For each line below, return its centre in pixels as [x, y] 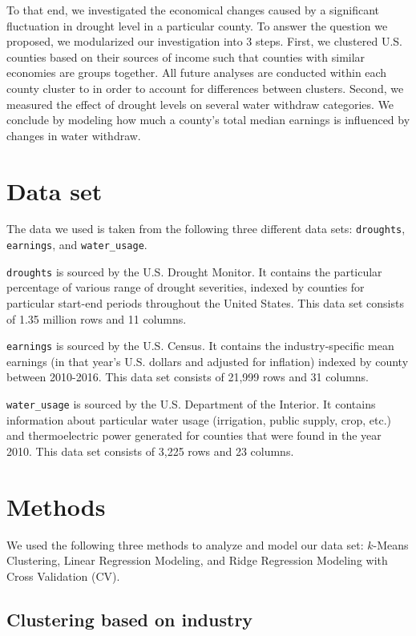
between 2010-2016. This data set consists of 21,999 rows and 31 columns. [188, 377]
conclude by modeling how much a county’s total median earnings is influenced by [208, 120]
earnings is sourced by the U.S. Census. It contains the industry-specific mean [200, 346]
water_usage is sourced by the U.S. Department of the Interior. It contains [191, 404]
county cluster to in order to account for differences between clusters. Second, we [205, 88]
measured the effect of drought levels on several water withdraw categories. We [200, 104]
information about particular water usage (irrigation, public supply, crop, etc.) [199, 419]
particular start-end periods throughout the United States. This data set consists [205, 303]
